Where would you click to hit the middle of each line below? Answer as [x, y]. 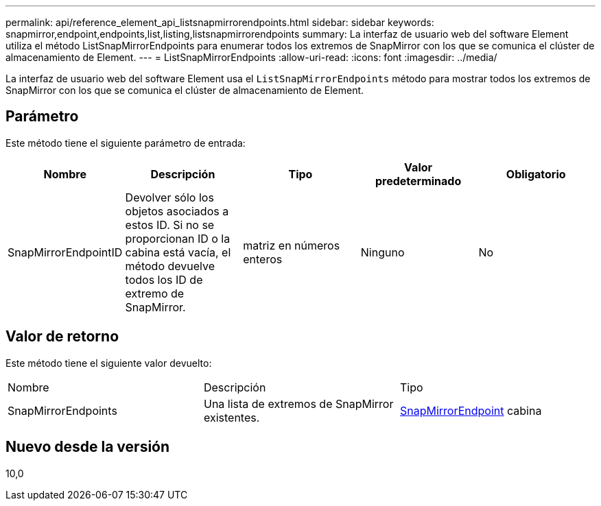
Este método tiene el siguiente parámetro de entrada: [126, 143]
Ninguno [382, 252]
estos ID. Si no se [170, 225]
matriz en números [292, 245]
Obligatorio [536, 174]
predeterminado [418, 181]
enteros [263, 259]
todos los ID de [164, 279]
